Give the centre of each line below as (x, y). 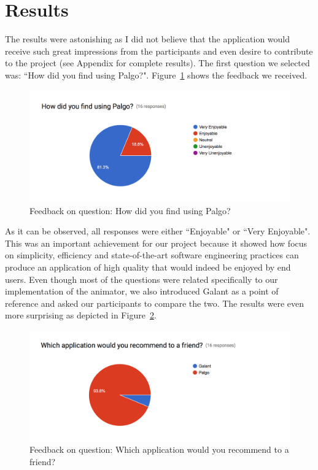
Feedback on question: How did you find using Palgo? (130, 210)
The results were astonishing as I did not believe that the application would (148, 39)
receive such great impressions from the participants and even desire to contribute (159, 51)
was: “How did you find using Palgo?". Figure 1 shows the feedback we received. (156, 75)
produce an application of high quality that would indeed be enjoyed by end (148, 267)
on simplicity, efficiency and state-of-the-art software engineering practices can (152, 255)
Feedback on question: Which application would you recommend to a (159, 449)
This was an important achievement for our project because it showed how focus (156, 243)
